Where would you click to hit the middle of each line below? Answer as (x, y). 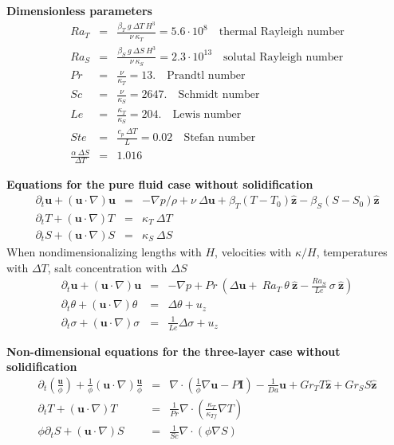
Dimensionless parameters (79, 10)
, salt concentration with (107, 267)
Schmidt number (219, 95)
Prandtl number (206, 76)
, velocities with (253, 251)
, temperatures (352, 251)
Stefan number (220, 138)
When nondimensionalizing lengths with (104, 251)
